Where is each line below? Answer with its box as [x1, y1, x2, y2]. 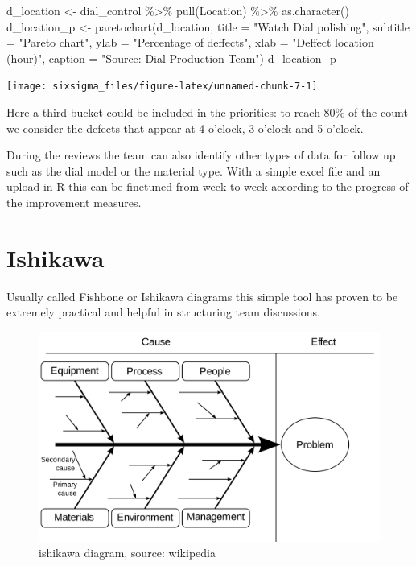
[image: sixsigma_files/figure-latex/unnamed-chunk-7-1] [6, 81, 318, 93]
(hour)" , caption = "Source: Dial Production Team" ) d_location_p [6, 49, 336, 66]
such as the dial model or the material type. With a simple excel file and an [6, 162, 381, 179]
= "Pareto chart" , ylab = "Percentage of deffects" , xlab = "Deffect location [6, 34, 374, 51]
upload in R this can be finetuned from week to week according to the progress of [6, 178, 409, 195]
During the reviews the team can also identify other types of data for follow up [6, 147, 396, 163]
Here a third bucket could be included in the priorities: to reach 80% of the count [6, 104, 408, 121]
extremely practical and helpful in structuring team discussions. [6, 304, 320, 320]
